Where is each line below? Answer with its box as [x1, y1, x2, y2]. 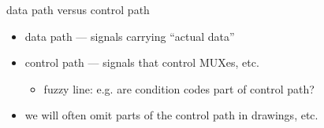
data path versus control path [6, 2, 150, 17]
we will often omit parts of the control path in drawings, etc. [24, 107, 318, 123]
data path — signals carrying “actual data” [24, 27, 235, 44]
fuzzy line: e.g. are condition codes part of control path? [43, 80, 315, 97]
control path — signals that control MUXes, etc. [24, 54, 259, 71]
